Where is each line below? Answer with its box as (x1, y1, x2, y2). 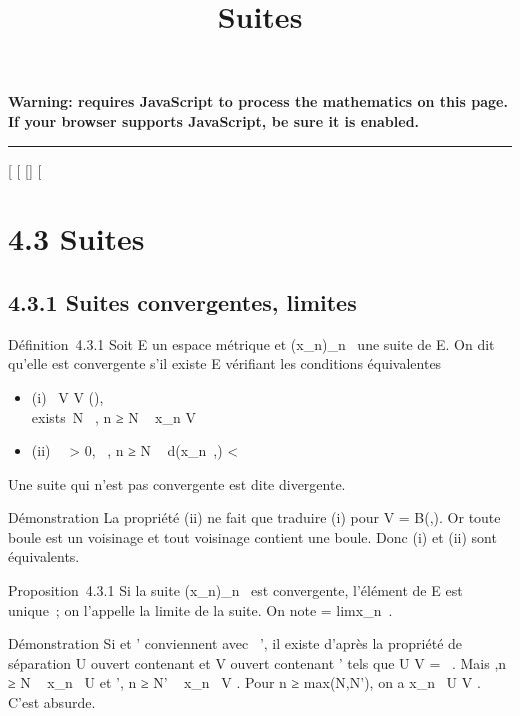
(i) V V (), (31, 386, 104, 407)
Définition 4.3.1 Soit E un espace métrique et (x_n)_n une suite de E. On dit (8, 333, 495, 354)
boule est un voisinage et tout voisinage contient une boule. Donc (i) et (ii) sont (8, 526, 497, 547)
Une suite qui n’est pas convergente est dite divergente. (8, 473, 346, 494)
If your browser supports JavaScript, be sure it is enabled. (8, 110, 420, 131)
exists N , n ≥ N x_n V (31, 406, 196, 427)
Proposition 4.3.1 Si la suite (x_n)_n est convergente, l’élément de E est (8, 580, 463, 601)
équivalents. (8, 546, 80, 567)
